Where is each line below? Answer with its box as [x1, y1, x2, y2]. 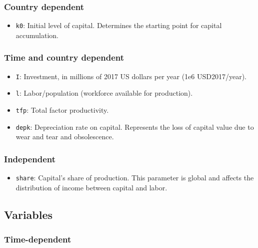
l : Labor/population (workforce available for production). [15, 88, 193, 98]
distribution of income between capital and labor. [15, 182, 167, 192]
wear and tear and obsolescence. [15, 131, 114, 142]
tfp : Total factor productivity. [15, 105, 109, 115]
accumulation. [15, 30, 58, 40]
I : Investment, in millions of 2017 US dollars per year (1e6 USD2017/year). [15, 71, 246, 81]
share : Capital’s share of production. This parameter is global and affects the [15, 172, 254, 183]
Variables [4, 206, 53, 222]
